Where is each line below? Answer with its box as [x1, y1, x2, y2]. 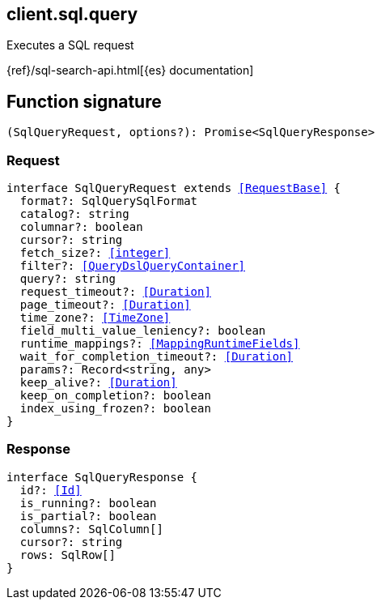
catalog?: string [19, 207, 129, 221]
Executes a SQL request [6, 38, 134, 53]
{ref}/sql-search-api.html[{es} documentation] [6, 63, 254, 78]
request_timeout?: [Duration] [19, 285, 211, 299]
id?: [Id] [19, 483, 82, 497]
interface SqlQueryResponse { [6, 470, 198, 484]
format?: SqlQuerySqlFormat [19, 194, 198, 208]
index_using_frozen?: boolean [19, 402, 211, 416]
